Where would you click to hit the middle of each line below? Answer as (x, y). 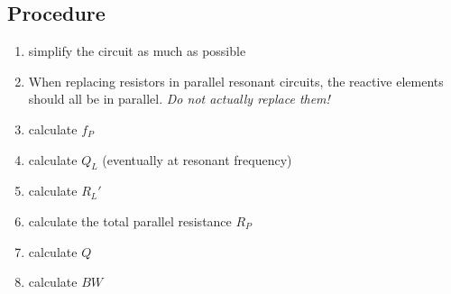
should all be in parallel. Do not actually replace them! (179, 99)
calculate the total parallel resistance (130, 220)
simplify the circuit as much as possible (137, 51)
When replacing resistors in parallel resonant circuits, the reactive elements (236, 81)
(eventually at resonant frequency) (197, 159)
